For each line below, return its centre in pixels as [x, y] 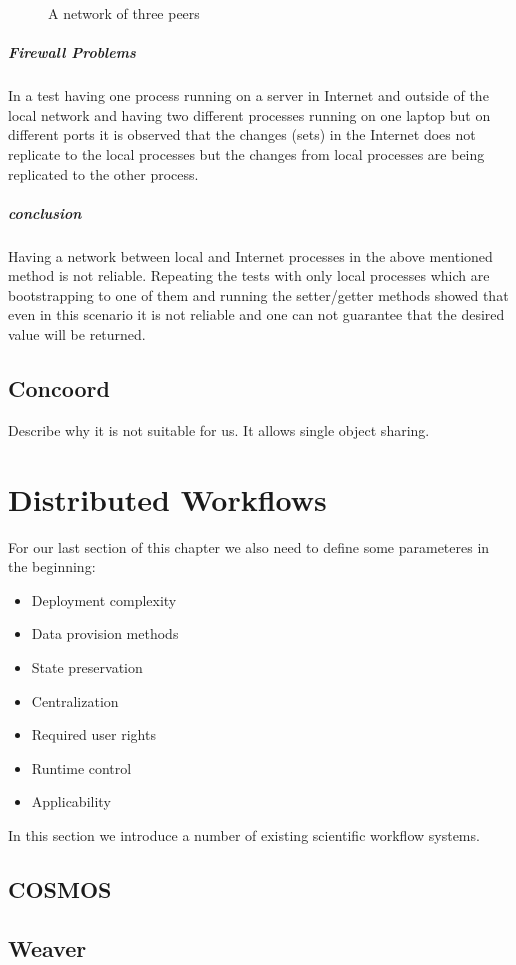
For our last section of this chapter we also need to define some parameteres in [249, 546]
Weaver [47, 947]
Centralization [75, 700]
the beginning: [52, 566]
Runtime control [81, 767]
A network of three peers [124, 13]
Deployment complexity [104, 599]
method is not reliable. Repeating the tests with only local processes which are [249, 275]
